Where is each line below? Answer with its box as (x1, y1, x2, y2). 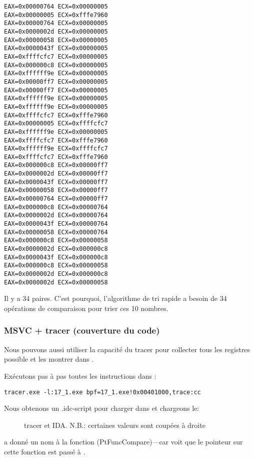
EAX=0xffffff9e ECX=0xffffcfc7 (4, 145, 108, 152)
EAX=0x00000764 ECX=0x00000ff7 (4, 195, 108, 203)
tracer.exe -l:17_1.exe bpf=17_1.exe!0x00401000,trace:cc (4, 388, 201, 396)
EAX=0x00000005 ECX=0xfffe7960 (4, 11, 108, 19)
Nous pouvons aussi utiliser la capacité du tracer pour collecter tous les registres (4, 344, 250, 354)
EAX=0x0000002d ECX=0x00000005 (4, 28, 108, 35)
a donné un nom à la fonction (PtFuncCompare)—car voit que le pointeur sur (4, 436, 243, 447)
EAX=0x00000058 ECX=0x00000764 (4, 228, 108, 236)
